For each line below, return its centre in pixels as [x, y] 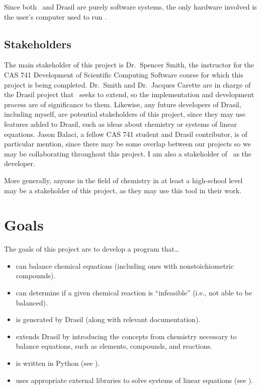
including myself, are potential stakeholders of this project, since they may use [125, 114]
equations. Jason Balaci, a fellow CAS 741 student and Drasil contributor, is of [126, 134]
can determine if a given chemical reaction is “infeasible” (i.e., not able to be [134, 293]
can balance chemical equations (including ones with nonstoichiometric [125, 265]
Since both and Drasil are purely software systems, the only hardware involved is [130, 7]
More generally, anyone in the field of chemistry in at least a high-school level [123, 180]
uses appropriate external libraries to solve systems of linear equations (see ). [135, 380]
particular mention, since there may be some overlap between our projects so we [127, 144]
